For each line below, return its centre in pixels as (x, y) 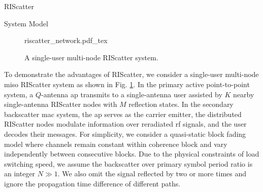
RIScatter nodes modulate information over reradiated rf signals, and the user (125, 124)
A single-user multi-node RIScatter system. (91, 57)
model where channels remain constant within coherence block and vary (116, 144)
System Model (26, 23)
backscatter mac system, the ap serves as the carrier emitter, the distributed (123, 114)
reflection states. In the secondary (181, 104)
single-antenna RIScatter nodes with (61, 104)
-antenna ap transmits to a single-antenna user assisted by (132, 94)
